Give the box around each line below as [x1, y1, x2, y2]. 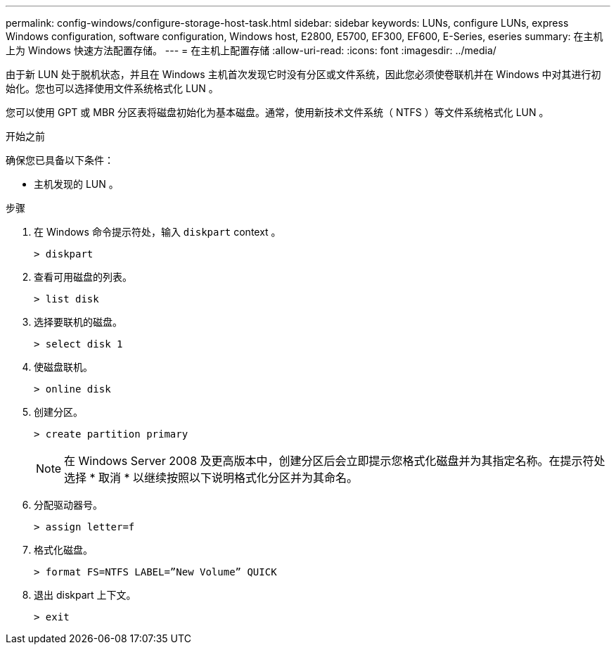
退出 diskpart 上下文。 [34, 589, 136, 601]
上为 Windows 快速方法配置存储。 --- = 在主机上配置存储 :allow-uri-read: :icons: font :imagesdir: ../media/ [6, 44, 496, 56]
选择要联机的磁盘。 [34, 316, 122, 328]
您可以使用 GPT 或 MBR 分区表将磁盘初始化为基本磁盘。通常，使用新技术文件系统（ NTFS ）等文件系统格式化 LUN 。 [6, 106, 549, 118]
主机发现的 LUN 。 [34, 178, 119, 190]
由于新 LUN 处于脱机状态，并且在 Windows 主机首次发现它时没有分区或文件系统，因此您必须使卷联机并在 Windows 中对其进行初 [6, 68, 601, 80]
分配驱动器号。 [34, 499, 103, 511]
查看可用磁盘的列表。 [34, 271, 132, 283]
